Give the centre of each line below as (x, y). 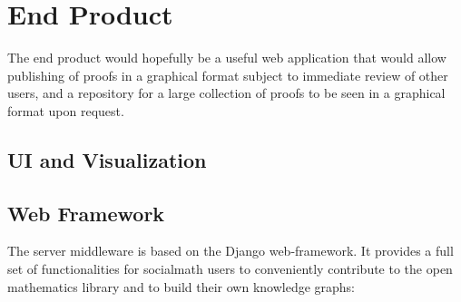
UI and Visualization (107, 159)
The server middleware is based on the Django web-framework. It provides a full (230, 251)
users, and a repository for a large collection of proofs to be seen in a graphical (226, 93)
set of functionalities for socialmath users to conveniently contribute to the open (230, 269)
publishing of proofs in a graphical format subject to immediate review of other (228, 75)
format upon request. (66, 110)
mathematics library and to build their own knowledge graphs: (181, 286)
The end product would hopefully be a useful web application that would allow (227, 58)
